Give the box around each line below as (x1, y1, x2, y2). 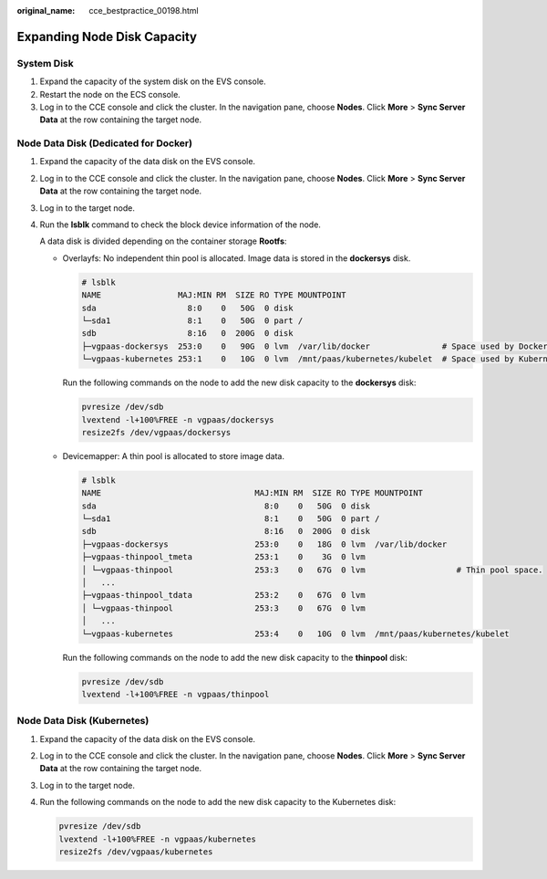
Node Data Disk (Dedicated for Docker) (16, 137, 193, 150)
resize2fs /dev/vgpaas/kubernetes (58, 846, 213, 857)
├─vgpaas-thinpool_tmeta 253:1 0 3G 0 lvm (81, 552, 366, 562)
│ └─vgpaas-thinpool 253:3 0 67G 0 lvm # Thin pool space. (81, 564, 543, 575)
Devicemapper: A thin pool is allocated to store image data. (62, 450, 285, 461)
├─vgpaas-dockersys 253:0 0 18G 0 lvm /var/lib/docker (81, 539, 448, 549)
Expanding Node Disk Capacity (16, 28, 198, 45)
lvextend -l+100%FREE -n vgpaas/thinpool (81, 689, 270, 699)
